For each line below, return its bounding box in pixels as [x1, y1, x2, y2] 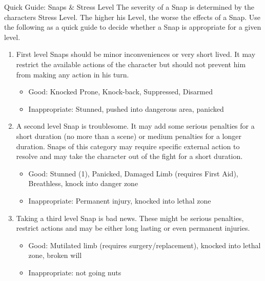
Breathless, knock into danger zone [28, 178, 138, 189]
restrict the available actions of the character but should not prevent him [16, 58, 246, 69]
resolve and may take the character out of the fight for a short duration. [16, 151, 243, 162]
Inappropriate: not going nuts [28, 267, 121, 277]
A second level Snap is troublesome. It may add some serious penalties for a [16, 121, 255, 131]
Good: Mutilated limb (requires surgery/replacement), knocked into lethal [28, 239, 261, 250]
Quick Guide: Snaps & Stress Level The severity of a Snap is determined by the [4, 2, 255, 12]
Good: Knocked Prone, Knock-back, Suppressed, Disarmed [28, 86, 213, 97]
